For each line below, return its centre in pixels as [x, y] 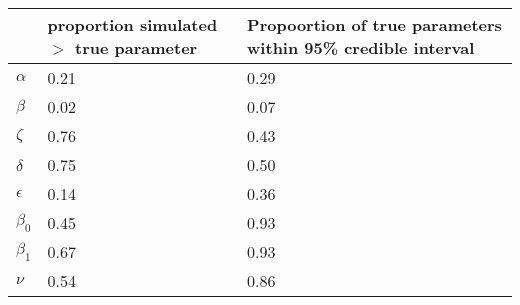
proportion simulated [132, 24]
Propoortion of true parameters [374, 24]
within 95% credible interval [361, 47]
